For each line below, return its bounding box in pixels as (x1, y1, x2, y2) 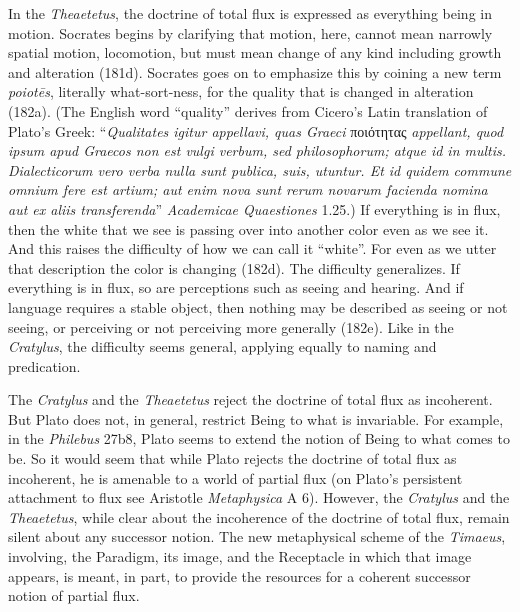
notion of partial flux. (8, 585, 140, 606)
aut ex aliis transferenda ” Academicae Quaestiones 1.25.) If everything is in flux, (8, 198, 501, 219)
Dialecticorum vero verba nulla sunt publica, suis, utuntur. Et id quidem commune (8, 159, 512, 180)
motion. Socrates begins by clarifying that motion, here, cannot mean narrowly (8, 22, 493, 43)
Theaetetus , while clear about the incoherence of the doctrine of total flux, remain (8, 506, 510, 527)
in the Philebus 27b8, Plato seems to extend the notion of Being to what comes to (8, 428, 510, 449)
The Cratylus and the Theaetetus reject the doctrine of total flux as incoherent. (8, 389, 493, 410)
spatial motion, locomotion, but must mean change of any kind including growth (8, 42, 502, 63)
